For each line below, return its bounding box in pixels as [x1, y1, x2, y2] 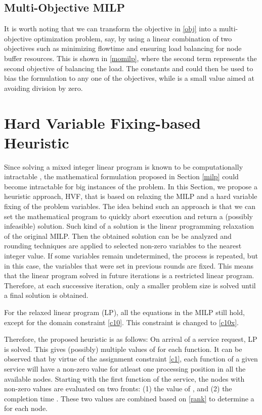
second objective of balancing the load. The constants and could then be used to [4, 63, 253, 73]
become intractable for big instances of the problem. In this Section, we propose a [4, 181, 257, 191]
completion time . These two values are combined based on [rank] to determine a [4, 393, 254, 403]
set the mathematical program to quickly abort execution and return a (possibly [4, 211, 253, 221]
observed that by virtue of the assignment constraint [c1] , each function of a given [4, 353, 258, 364]
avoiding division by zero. [4, 82, 83, 93]
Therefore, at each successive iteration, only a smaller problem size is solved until [4, 280, 256, 290]
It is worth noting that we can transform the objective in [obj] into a [4, 23, 217, 34]
